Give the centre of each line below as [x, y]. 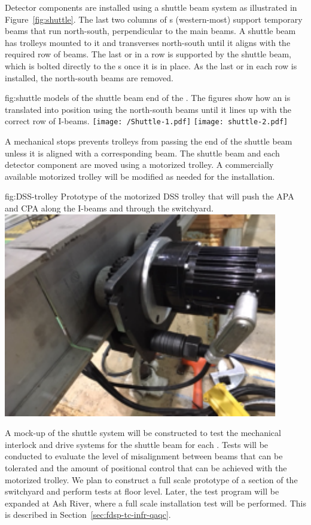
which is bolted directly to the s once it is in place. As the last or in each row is [151, 65]
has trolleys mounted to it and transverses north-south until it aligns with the [148, 42]
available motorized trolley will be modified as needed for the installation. [140, 176]
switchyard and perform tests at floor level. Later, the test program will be [142, 491]
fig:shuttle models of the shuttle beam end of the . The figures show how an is [148, 98]
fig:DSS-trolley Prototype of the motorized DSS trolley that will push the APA [150, 196]
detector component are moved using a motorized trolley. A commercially [139, 165]
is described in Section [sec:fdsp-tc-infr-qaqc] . [88, 515]
